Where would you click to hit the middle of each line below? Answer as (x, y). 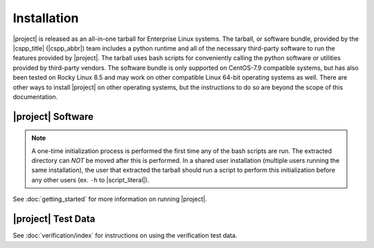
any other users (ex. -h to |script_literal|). (90, 179)
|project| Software (53, 117)
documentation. (35, 96)
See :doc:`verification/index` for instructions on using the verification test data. (125, 236)
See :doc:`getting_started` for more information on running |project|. (110, 199)
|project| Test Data (54, 219)
